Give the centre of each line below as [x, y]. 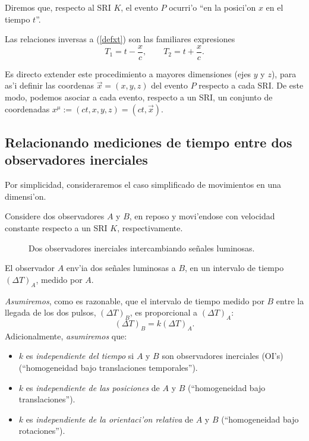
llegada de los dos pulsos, [51, 312]
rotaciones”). [42, 431]
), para [284, 73]
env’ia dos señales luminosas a [121, 268]
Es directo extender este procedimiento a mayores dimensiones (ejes [128, 73]
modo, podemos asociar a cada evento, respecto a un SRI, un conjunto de [139, 97]
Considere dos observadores [55, 216]
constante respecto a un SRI [56, 228]
